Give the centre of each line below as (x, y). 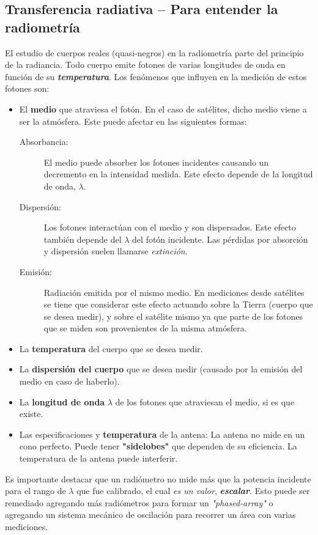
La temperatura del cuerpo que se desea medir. (111, 348)
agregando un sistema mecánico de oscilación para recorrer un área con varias (150, 515)
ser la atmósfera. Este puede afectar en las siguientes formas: (133, 121)
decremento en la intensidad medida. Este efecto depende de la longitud (178, 174)
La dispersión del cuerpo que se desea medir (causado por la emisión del (161, 369)
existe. (31, 414)
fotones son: (27, 88)
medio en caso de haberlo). (69, 381)
